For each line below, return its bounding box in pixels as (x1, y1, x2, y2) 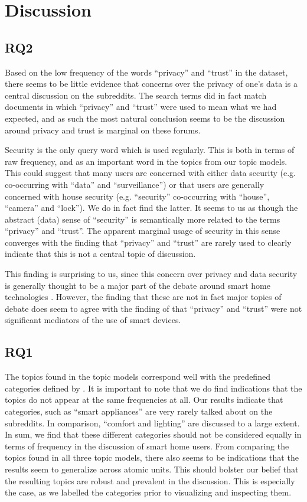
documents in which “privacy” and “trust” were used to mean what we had (5, 100, 277, 113)
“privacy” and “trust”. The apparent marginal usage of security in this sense (5, 224, 280, 237)
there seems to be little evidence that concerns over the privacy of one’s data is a (5, 77, 298, 90)
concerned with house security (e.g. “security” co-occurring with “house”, (5, 190, 270, 202)
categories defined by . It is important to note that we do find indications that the (5, 382, 302, 394)
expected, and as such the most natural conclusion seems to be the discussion (5, 112, 285, 124)
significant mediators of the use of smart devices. (5, 314, 181, 326)
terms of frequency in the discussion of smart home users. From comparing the (5, 439, 289, 452)
